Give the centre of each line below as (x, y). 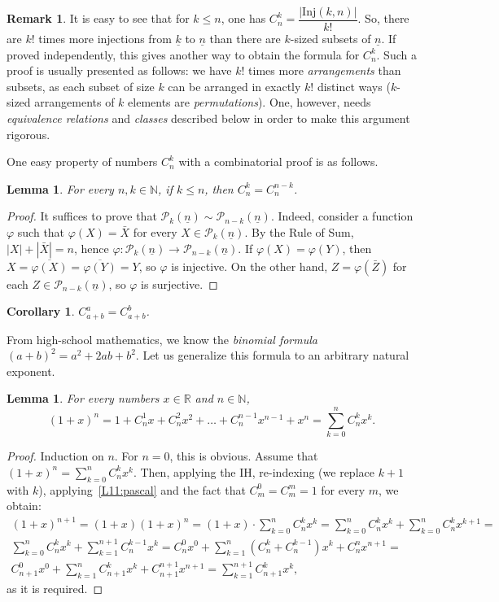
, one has (243, 18)
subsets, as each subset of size (81, 86)
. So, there (383, 18)
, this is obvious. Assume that (244, 456)
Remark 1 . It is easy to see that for (98, 18)
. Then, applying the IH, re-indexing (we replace (254, 471)
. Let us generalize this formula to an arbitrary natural (272, 355)
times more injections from (105, 39)
